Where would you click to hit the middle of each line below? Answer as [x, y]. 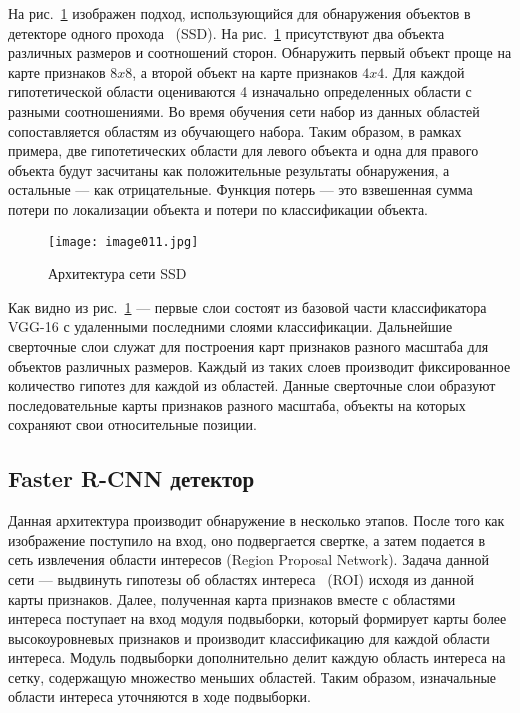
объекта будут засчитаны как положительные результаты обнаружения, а [229, 169]
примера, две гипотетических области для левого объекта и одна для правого [243, 150]
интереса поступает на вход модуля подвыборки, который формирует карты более [257, 618]
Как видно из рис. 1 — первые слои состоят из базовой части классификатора [247, 306]
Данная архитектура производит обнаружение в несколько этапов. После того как [256, 520]
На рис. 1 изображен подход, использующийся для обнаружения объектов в [239, 13]
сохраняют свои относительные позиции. [132, 424]
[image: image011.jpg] [123, 241]
